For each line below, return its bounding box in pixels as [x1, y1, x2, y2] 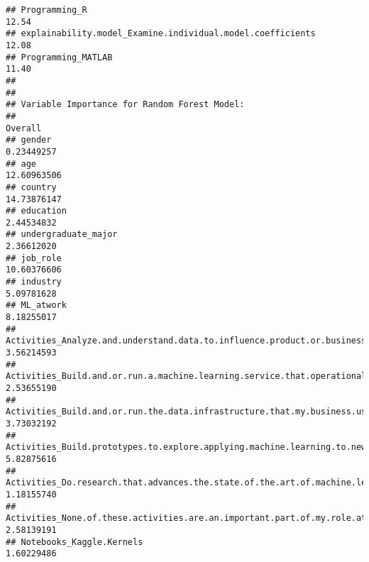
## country [6, 182, 57, 192]
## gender [6, 135, 52, 145]
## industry [6, 277, 62, 287]
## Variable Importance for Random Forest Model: [6, 99, 245, 110]
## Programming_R [6, 5, 87, 15]
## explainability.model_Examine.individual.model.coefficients [6, 28, 316, 39]
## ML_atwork [6, 300, 67, 311]
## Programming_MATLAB [6, 52, 113, 62]
